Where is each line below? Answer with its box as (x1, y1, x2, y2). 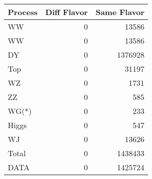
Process (8, 6, 38, 17)
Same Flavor (95, 6, 145, 17)
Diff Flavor (45, 6, 88, 17)
